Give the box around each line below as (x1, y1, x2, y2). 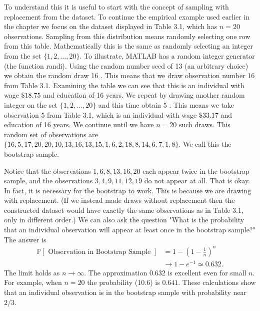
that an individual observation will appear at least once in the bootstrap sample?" (4, 224, 255, 235)
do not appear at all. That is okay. (144, 175, 250, 186)
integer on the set (4, 99, 58, 110)
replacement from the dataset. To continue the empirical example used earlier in (4, 11, 250, 22)
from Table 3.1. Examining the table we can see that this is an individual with (4, 80, 244, 90)
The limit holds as (4, 267, 60, 277)
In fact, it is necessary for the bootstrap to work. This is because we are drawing (4, 185, 251, 195)
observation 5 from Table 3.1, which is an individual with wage (4, 109, 197, 120)
